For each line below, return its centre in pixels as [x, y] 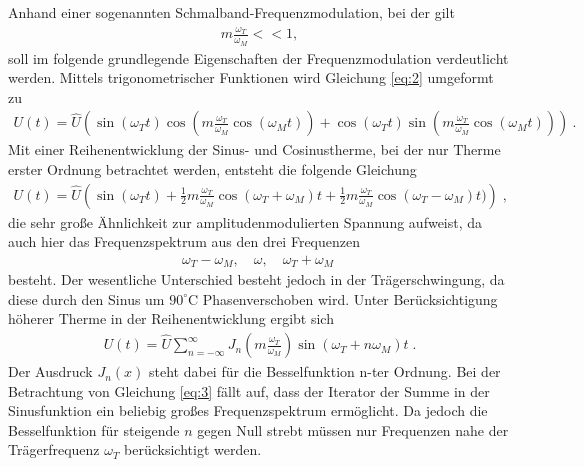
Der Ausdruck [50, 371]
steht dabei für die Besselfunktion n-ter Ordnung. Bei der [325, 371]
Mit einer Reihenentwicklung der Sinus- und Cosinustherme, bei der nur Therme [254, 149]
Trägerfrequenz [54, 449]
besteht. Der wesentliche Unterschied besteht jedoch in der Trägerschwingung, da [256, 279]
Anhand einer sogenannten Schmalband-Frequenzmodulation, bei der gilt [231, 12]
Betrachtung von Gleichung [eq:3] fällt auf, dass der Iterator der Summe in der [249, 390]
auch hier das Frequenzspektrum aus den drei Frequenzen [184, 241]
